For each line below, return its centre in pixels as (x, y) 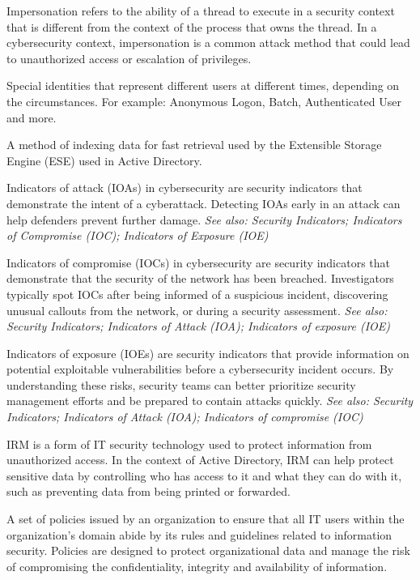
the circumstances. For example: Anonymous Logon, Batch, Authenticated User (204, 101)
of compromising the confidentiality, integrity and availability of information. (197, 566)
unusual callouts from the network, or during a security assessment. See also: (197, 310)
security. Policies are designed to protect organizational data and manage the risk (208, 550)
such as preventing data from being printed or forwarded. (148, 491)
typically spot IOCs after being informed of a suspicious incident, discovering (197, 294)
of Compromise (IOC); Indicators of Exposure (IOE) (138, 235)
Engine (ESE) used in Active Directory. (104, 160)
